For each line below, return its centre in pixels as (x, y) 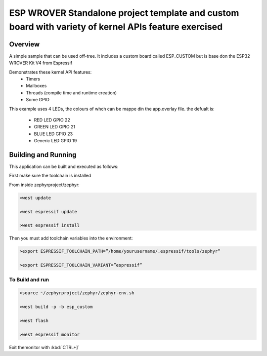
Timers (33, 79)
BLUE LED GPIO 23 (53, 134)
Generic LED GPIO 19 (55, 141)
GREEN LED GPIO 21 (55, 127)
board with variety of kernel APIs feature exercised (116, 27)
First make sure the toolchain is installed (50, 176)
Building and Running (43, 155)
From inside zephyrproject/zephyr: (44, 185)
